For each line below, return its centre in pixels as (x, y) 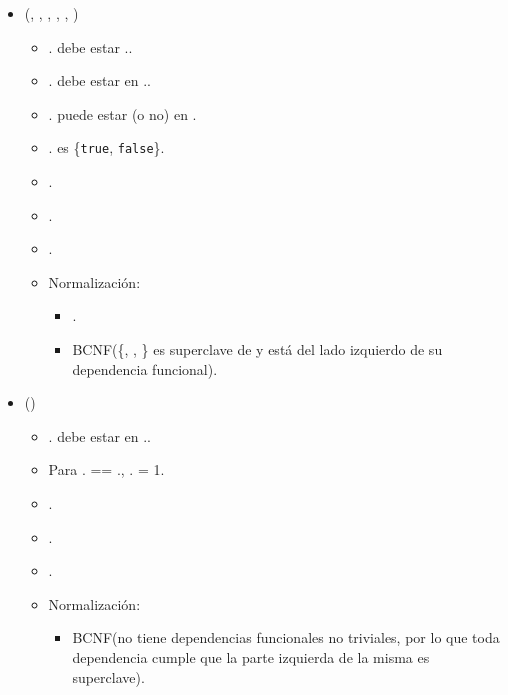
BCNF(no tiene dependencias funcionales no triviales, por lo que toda (286, 637)
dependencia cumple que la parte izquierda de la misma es (251, 656)
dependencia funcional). (145, 368)
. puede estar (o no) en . (122, 113)
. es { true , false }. (106, 147)
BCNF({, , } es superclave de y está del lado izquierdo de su (257, 349)
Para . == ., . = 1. (106, 469)
